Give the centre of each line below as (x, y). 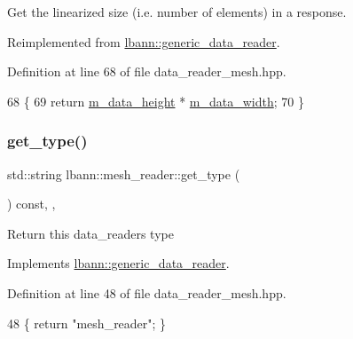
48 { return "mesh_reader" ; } (87, 323)
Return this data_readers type (90, 233)
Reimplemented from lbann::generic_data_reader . (144, 41)
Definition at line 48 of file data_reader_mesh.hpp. (147, 292)
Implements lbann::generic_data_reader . (118, 263)
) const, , (31, 204)
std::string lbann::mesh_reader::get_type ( (124, 173)
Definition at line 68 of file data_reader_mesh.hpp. (147, 71)
